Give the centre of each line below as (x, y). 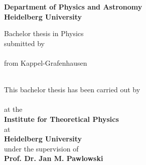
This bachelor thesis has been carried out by (72, 90)
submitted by (24, 43)
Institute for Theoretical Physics (61, 119)
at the (13, 109)
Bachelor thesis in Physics (44, 33)
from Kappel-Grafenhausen (46, 62)
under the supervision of (41, 148)
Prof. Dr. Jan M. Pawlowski (54, 158)
